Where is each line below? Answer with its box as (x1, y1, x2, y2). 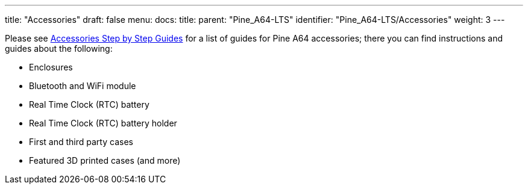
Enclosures (29, 62, 73, 72)
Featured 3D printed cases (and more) (29, 155, 181, 166)
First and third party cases (29, 137, 133, 147)
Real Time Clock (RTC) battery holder (29, 118, 177, 128)
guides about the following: (5, 43, 113, 54)
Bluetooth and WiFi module (29, 81, 136, 91)
